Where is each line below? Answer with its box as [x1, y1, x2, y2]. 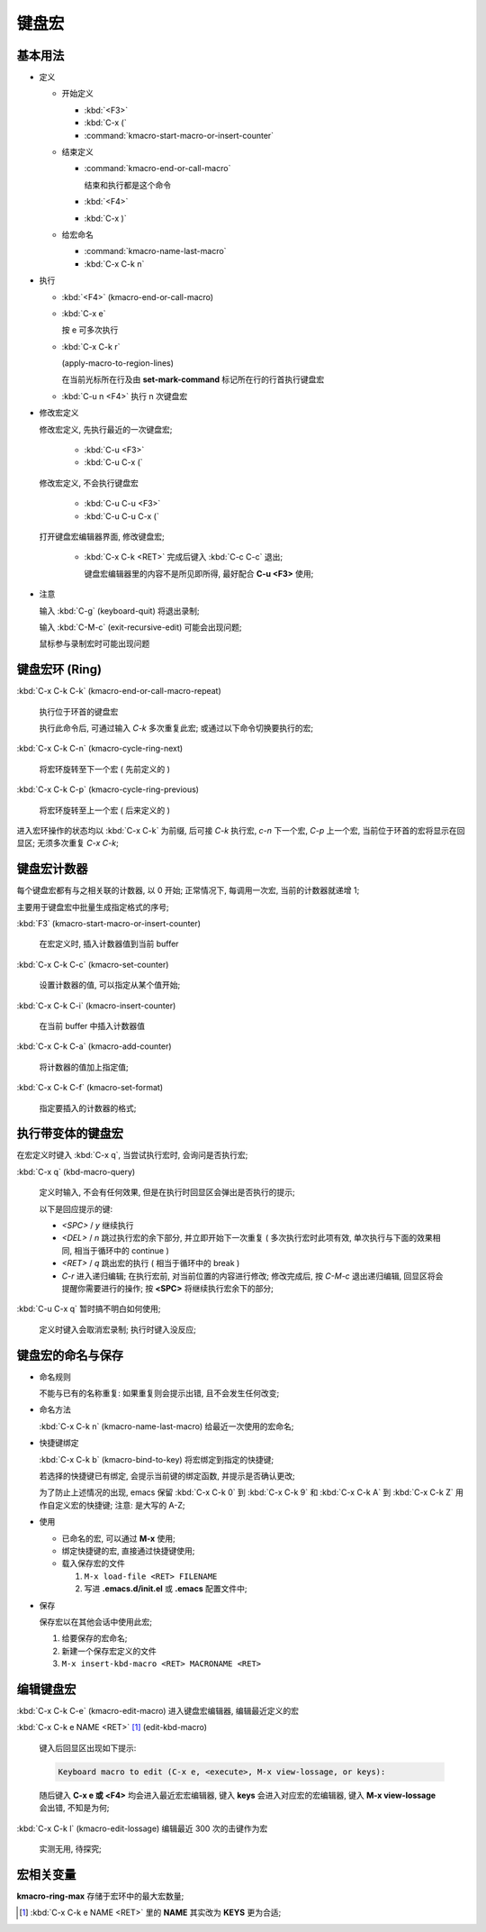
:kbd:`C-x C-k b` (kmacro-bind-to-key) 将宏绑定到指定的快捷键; [39, 1454, 274, 1464]
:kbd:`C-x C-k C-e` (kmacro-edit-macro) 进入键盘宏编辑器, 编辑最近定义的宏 [16, 1706, 299, 1717]
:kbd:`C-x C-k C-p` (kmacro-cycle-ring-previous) [16, 784, 200, 795]
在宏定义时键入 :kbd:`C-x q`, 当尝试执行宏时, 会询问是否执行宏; [16, 1150, 248, 1161]
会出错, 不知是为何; [39, 1802, 110, 1813]
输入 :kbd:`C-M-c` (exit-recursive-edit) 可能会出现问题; [39, 622, 242, 633]
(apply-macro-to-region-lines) [61, 358, 175, 369]
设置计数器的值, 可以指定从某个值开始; [39, 980, 181, 990]
